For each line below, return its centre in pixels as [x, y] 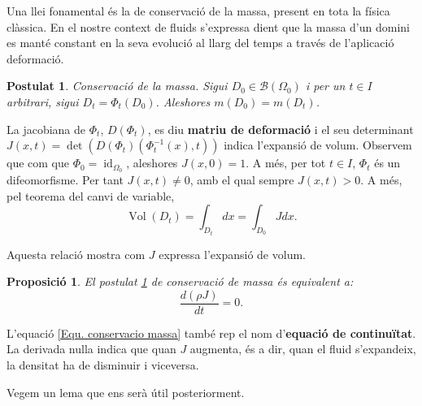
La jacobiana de [46, 129]
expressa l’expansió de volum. [232, 254]
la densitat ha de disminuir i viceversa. [103, 365]
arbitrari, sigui [43, 101]
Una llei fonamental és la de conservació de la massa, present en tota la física [198, 11]
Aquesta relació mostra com [76, 254]
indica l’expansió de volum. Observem [318, 145]
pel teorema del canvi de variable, [91, 195]
